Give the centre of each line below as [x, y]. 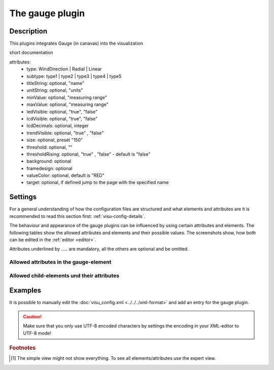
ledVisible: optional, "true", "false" [62, 112]
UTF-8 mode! [37, 333]
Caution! [32, 316]
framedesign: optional [49, 168]
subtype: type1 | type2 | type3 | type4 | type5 [74, 76]
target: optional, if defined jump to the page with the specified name [98, 182]
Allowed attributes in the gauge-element [60, 262]
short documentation [31, 53]
